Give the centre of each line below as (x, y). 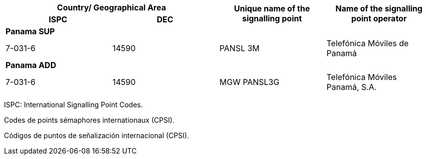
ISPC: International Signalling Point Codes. (74, 105)
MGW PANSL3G (249, 82)
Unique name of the (272, 8)
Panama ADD (31, 65)
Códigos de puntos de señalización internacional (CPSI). (97, 135)
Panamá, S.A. (351, 87)
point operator (379, 18)
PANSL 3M (240, 48)
